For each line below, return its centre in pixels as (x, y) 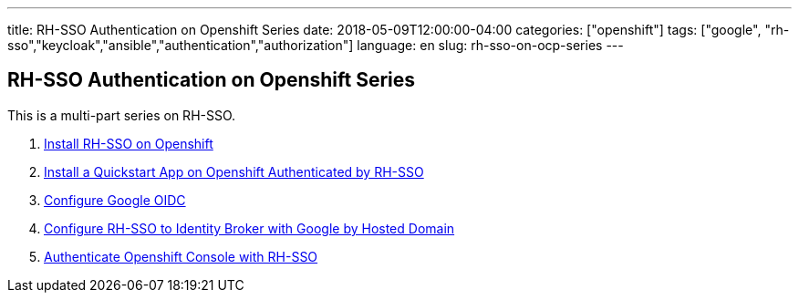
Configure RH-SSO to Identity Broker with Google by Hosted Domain (249, 228)
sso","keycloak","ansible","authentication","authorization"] (181, 45)
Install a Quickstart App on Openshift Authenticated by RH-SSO (234, 171)
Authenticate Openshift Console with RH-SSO (181, 256)
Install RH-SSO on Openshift (129, 143)
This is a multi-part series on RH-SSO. (122, 115)
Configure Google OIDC (115, 200)
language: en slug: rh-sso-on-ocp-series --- (490, 45)
